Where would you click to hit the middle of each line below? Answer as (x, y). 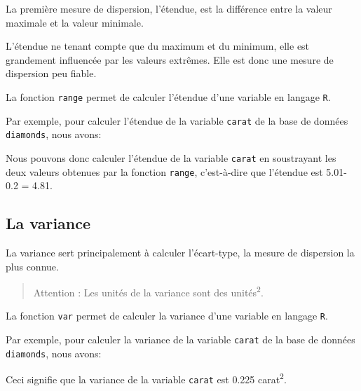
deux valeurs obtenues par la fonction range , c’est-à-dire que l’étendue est (164, 171)
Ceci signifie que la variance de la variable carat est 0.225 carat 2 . (146, 378)
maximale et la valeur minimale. (75, 22)
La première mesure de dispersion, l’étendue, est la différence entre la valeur (169, 8)
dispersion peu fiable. (51, 73)
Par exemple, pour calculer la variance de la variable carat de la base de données (180, 339)
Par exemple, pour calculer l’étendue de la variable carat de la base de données (177, 120)
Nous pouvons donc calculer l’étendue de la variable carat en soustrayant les (171, 157)
